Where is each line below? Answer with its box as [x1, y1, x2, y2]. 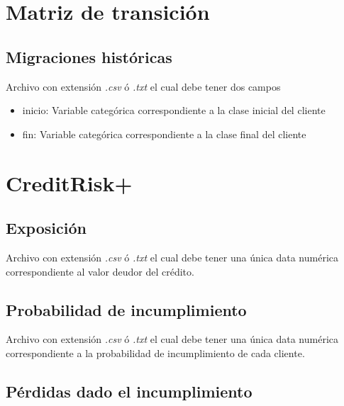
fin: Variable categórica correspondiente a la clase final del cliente [22, 126, 306, 141]
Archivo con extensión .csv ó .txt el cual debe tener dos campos [6, 79, 281, 94]
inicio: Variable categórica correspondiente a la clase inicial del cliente [22, 103, 326, 118]
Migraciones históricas [6, 45, 172, 67]
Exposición [6, 217, 87, 239]
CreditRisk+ [6, 168, 133, 197]
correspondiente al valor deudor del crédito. [6, 264, 194, 278]
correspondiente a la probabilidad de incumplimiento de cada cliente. [6, 345, 305, 360]
